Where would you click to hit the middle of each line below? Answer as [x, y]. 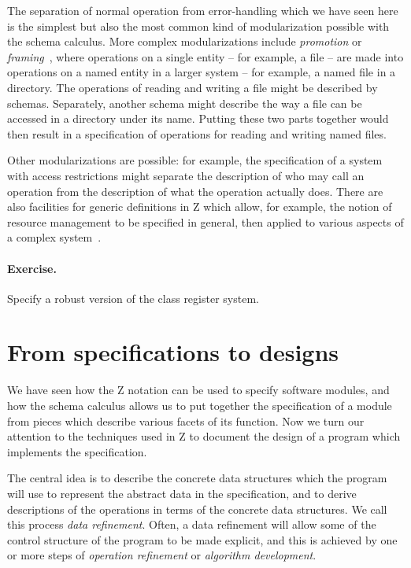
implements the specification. [77, 451]
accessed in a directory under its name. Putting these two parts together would [198, 118]
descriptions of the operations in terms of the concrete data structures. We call [197, 509]
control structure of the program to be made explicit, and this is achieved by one [202, 539]
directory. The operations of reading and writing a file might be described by [193, 87]
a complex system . [54, 237]
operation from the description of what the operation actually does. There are [195, 191]
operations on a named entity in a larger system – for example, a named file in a [202, 72]
